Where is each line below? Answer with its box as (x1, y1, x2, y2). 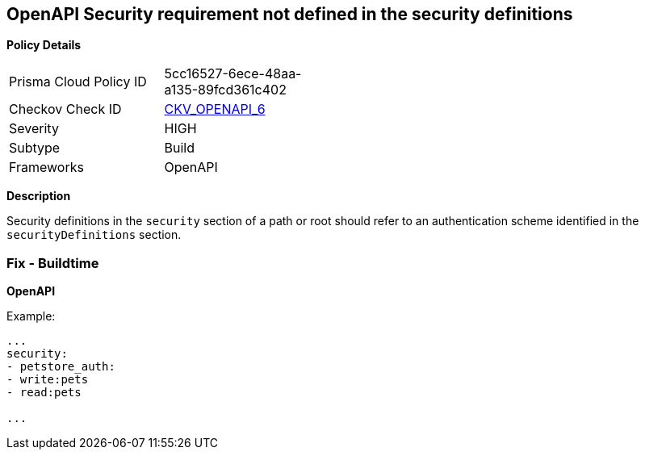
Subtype (9, 140, 61, 157)
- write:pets (6, 373, 89, 387)
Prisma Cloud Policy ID (9, 73, 147, 90)
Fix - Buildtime (6, 254, 99, 271)
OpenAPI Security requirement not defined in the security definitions (6, 4, 573, 24)
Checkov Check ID (9, 101, 122, 118)
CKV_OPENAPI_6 (164, 101, 266, 118)
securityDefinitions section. (6, 228, 182, 242)
